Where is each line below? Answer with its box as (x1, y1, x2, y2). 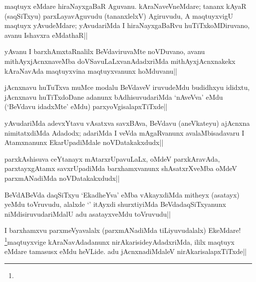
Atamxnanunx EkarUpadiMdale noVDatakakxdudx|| (4, 137, 164, 147)
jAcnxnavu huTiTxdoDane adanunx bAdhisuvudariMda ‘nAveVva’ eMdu (4, 91, 223, 102)
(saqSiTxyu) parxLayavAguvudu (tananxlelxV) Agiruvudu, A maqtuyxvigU (4, 10, 233, 21)
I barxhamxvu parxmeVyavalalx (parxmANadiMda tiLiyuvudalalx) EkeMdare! (4, 225, 241, 235)
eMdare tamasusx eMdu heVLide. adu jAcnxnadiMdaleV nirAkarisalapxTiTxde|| (4, 246, 247, 256)
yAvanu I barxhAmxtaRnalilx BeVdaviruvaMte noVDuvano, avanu (4, 46, 205, 56)
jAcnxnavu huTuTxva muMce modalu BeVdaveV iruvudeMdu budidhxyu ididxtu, (4, 82, 250, 92)
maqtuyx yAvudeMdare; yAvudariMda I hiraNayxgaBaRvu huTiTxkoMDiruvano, (4, 20, 250, 30)
